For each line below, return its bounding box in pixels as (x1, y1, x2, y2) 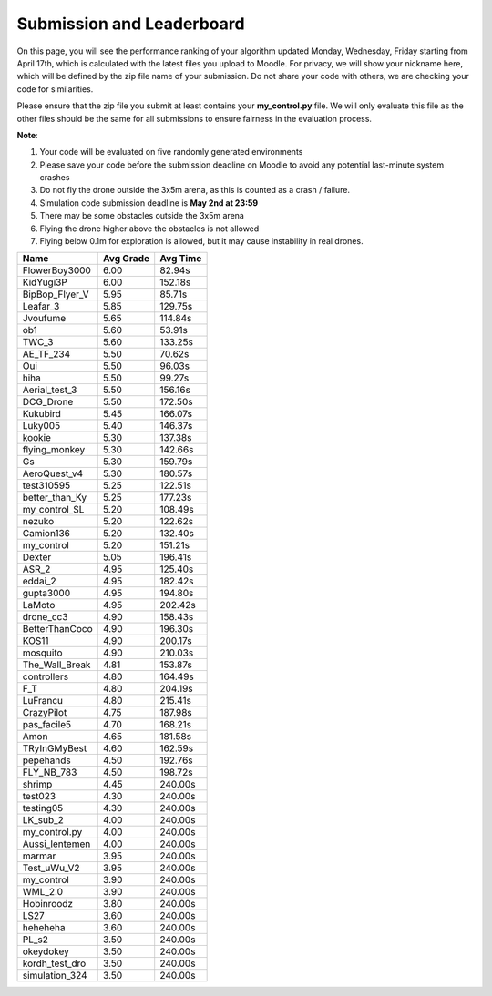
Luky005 (22, 420, 61, 432)
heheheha (22, 921, 66, 934)
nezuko (22, 515, 55, 528)
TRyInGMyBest (22, 742, 87, 755)
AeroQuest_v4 (22, 467, 84, 480)
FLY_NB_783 (22, 766, 77, 778)
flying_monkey (22, 443, 86, 456)
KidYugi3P (22, 276, 67, 289)
